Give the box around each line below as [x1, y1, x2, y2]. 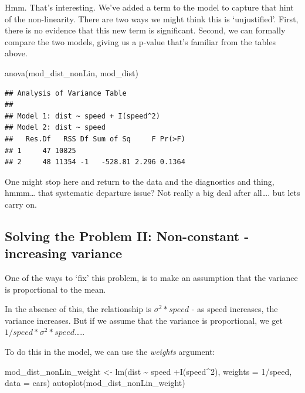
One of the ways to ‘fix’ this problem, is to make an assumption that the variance [5, 272, 298, 284]
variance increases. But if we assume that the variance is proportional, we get [5, 314, 283, 326]
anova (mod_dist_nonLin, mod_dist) [5, 66, 138, 79]
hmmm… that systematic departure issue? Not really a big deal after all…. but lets [5, 187, 300, 199]
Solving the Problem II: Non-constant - [5, 226, 249, 245]
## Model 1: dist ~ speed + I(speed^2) [5, 111, 160, 120]
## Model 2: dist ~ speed [5, 123, 106, 132]
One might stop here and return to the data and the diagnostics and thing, [5, 175, 274, 187]
